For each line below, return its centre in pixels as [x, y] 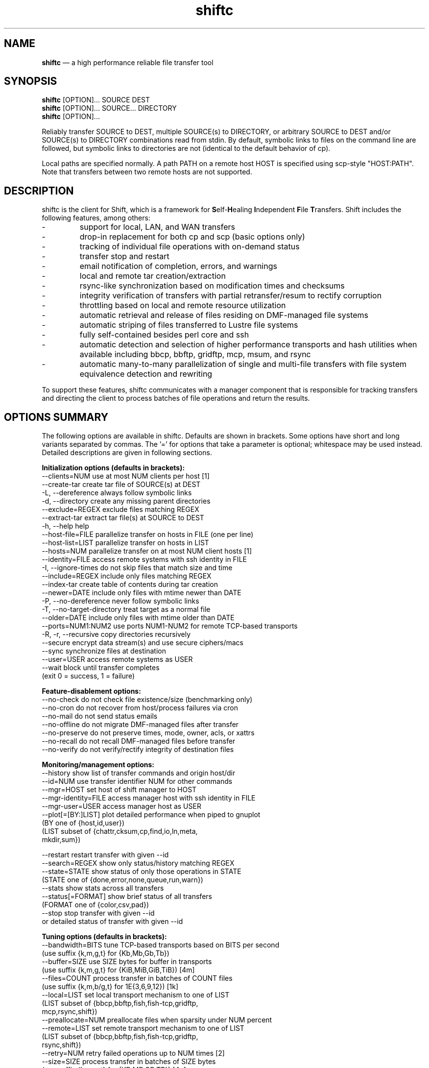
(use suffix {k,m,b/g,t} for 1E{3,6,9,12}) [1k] [110, 987]
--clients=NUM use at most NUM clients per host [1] [126, 476]
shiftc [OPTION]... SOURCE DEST [96, 100]
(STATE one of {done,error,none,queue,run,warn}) [122, 880]
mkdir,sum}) [61, 840]
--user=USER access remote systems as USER [117, 659]
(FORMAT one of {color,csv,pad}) [95, 905]
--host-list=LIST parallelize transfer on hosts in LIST [125, 543]
